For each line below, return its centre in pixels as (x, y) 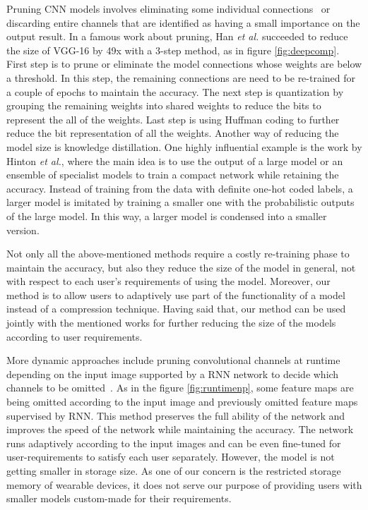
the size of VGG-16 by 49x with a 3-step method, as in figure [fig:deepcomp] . (173, 50)
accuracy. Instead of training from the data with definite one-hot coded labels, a (180, 188)
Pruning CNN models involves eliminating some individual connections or (168, 8)
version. (23, 230)
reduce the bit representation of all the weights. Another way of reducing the (173, 133)
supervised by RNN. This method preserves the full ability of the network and (176, 415)
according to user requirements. (75, 336)
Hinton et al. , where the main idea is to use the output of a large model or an (175, 160)
